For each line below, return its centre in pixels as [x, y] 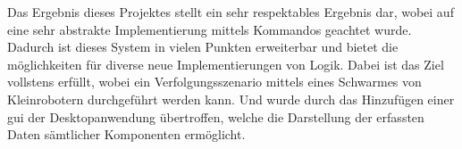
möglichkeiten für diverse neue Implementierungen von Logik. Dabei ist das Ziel [226, 64]
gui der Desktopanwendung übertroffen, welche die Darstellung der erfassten [216, 116]
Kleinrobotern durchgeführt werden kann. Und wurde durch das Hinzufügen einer [231, 99]
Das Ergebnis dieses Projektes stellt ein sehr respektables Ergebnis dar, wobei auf [231, 12]
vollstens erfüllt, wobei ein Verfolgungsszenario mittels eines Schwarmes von [214, 82]
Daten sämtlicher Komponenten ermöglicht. [126, 134]
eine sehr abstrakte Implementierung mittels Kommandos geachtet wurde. [210, 29]
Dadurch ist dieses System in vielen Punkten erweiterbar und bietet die [203, 47]
